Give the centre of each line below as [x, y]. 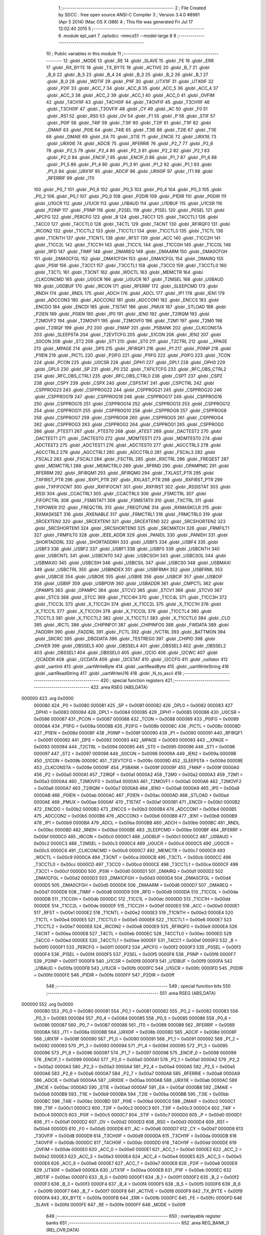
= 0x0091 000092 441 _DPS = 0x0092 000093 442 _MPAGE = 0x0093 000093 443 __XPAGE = [131, 740]
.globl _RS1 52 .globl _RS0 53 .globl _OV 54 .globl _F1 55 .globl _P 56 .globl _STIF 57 [131, 116]
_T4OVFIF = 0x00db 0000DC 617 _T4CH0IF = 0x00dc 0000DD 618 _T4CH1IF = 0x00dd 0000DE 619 [135, 1142]
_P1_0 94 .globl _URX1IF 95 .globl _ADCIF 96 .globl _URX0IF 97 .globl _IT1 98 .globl [129, 171]
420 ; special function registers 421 [136, 680]
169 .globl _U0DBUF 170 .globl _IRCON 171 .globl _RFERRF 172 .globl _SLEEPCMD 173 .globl [126, 286]
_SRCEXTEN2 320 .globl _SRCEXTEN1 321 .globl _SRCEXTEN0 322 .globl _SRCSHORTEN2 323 [130, 521]
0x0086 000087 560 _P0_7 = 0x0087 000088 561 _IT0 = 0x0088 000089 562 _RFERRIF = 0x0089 [134, 1025]
